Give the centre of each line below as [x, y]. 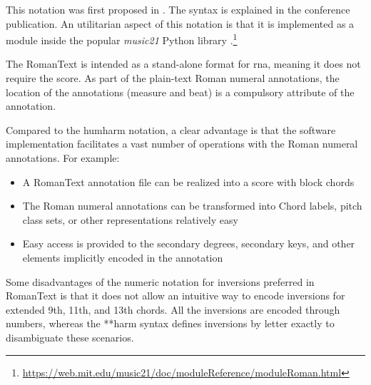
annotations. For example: [63, 158]
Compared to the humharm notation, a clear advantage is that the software [171, 129]
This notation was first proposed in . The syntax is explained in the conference [178, 9]
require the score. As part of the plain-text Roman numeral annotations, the [173, 78]
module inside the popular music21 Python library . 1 [122, 39]
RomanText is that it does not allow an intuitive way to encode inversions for [176, 296]
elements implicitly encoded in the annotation [123, 257]
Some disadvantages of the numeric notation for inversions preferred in [160, 281]
